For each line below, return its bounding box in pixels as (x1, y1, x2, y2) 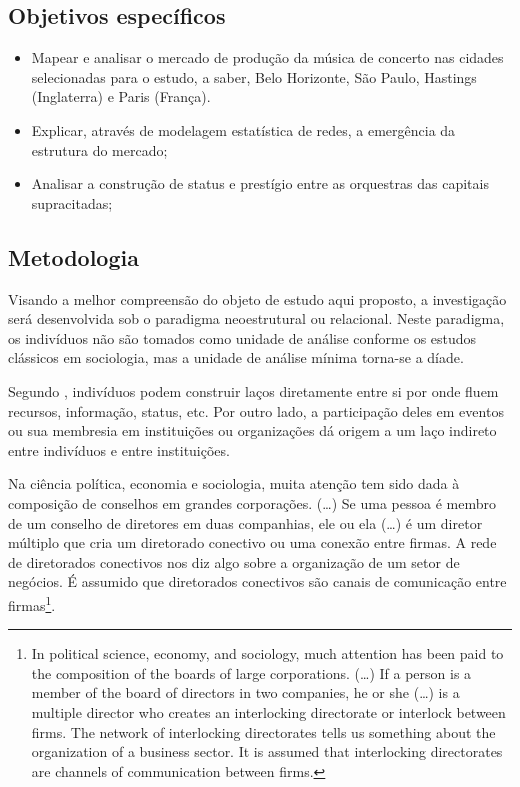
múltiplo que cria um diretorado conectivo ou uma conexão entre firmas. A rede (8, 532, 497, 553)
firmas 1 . (8, 591, 56, 615)
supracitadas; (31, 192, 113, 213)
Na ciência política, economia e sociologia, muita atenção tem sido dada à (8, 473, 460, 494)
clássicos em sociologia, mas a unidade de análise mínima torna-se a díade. (8, 347, 464, 368)
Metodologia (8, 241, 139, 272)
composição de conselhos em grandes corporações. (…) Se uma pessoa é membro (8, 492, 496, 513)
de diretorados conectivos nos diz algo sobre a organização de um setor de (8, 551, 460, 572)
